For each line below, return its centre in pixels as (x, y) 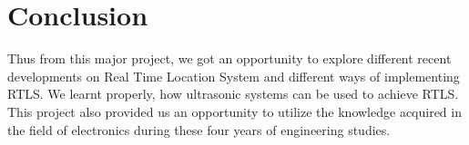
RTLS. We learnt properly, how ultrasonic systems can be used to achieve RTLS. (233, 94)
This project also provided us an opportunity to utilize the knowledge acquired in (234, 111)
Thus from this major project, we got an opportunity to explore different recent (229, 58)
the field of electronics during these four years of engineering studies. (199, 129)
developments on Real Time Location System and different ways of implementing (234, 76)
